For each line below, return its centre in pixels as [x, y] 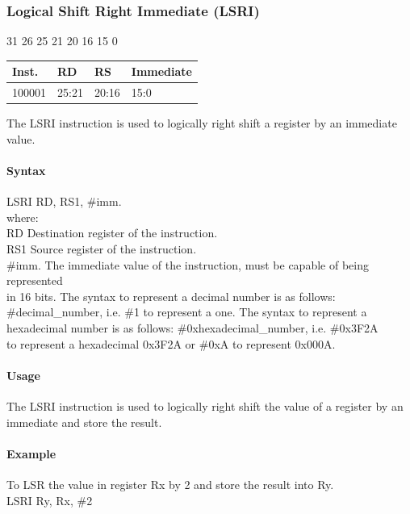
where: [23, 217]
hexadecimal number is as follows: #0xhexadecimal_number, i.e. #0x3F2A [192, 327]
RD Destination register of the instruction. [112, 233]
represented [35, 280]
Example [31, 453]
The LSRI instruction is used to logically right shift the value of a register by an [205, 405]
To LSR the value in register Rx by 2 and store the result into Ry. [170, 484]
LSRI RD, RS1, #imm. [64, 201]
